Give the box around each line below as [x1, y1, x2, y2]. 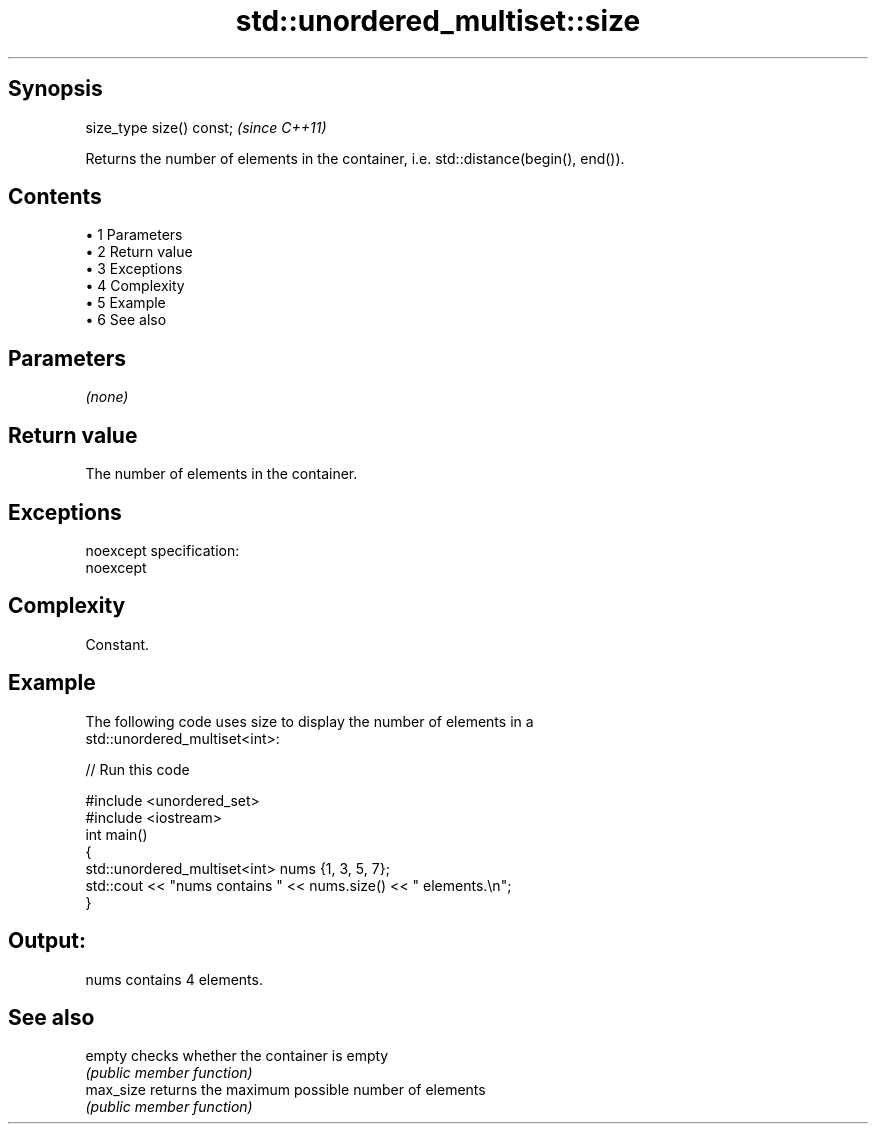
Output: [8, 928, 86, 954]
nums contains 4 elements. [85, 970, 263, 988]
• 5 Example [85, 294, 166, 312]
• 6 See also [85, 311, 167, 329]
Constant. [85, 635, 150, 653]
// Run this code [85, 760, 190, 778]
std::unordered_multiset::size [235, 4, 641, 38]
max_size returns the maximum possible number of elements [85, 1081, 486, 1099]
